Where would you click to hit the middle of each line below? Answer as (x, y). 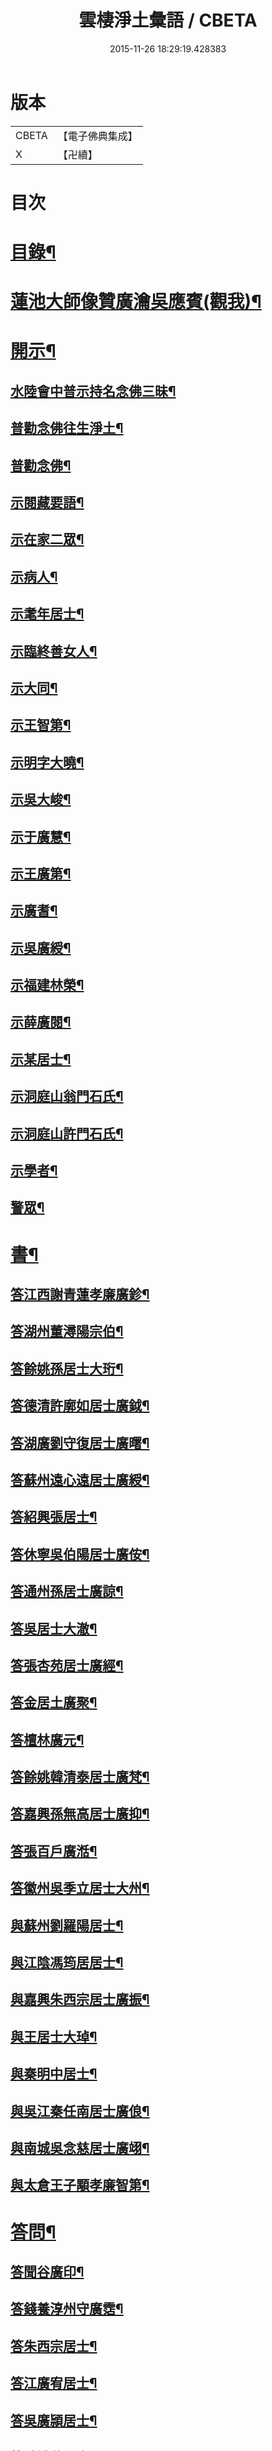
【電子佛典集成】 (97, 136)
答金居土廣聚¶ (54, 1702)
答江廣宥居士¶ (54, 2383)
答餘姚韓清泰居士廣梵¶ (80, 1777)
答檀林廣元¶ (47, 1739)
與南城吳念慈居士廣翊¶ (80, 2147)
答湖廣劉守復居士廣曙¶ (80, 1442)
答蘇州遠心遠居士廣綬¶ (80, 1479)
